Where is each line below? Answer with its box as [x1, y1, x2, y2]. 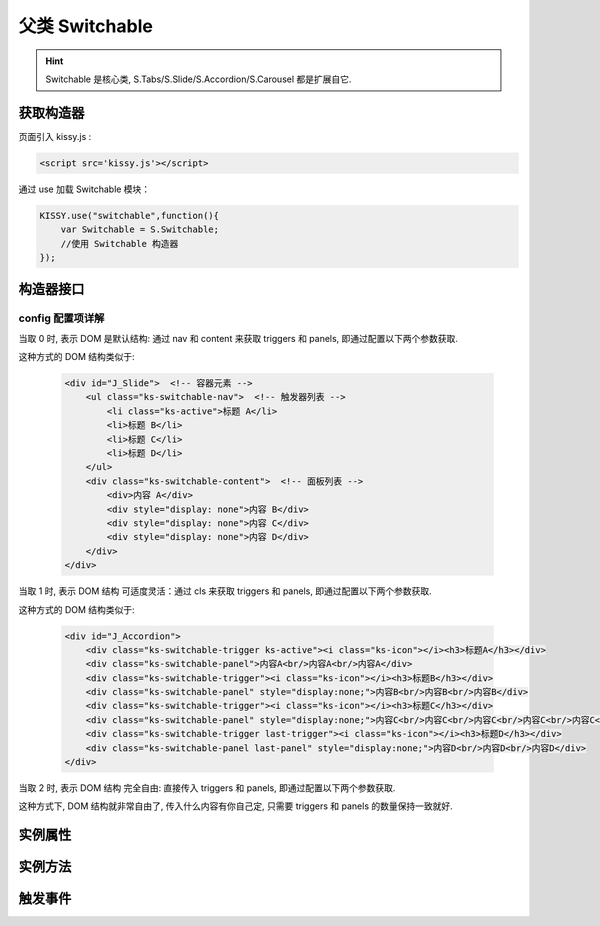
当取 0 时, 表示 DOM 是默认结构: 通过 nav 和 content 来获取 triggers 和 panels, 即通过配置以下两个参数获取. [18, 332, 459, 344]
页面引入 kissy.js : [18, 130, 92, 142]
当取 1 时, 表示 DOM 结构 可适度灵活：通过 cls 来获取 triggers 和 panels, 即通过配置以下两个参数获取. [18, 585, 432, 597]
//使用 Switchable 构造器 [60, 238, 179, 249]
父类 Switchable [18, 15, 154, 37]
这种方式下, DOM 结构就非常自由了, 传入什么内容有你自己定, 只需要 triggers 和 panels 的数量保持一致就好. [18, 800, 454, 812]
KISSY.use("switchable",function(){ [39, 210, 220, 221]
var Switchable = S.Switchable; [60, 224, 220, 235]
